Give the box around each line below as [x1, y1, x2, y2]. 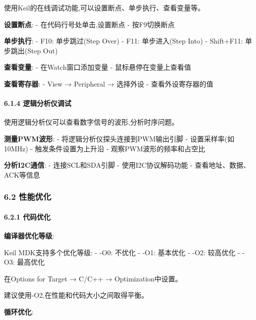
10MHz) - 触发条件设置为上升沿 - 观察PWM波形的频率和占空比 [4, 143, 205, 153]
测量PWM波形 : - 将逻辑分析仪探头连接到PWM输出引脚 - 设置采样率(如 [4, 133, 235, 143]
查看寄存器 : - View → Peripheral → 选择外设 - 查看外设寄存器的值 [4, 78, 214, 89]
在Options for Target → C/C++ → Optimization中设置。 [4, 273, 183, 283]
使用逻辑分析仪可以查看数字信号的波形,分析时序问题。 [4, 117, 179, 127]
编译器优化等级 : [4, 230, 54, 240]
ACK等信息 [4, 169, 40, 180]
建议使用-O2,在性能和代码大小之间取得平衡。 [4, 290, 148, 300]
